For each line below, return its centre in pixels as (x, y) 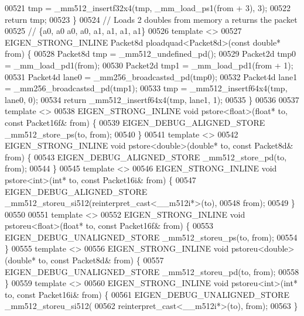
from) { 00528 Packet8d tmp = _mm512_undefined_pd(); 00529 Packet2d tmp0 (151, 54)
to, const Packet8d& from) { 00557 (101, 260)
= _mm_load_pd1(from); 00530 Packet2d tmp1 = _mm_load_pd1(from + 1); (149, 65)
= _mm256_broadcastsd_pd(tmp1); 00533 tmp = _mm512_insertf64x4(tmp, (146, 88)
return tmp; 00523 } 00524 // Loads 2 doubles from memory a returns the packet (151, 19)
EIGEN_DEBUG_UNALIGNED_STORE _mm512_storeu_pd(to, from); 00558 (152, 271)
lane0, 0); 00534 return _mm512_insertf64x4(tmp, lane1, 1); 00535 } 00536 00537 (152, 99)
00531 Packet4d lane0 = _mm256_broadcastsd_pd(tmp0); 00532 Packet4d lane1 (151, 76)
